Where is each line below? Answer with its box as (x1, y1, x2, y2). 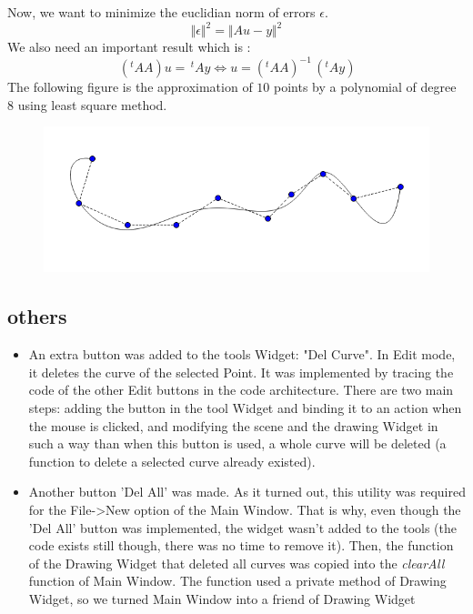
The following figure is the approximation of (7, 77, 253, 96)
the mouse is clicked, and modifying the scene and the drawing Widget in (28, 416, 438, 435)
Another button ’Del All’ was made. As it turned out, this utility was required (28, 482, 466, 501)
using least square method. (17, 95, 167, 114)
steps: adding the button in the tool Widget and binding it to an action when (28, 398, 462, 417)
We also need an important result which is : (7, 37, 251, 56)
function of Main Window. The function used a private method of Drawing (28, 571, 447, 590)
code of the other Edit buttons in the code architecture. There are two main (28, 380, 454, 399)
